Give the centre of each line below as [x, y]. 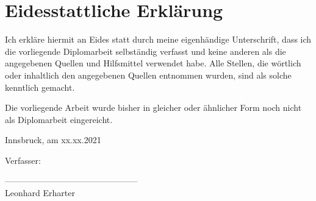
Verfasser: [23, 160]
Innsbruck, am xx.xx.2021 [53, 140]
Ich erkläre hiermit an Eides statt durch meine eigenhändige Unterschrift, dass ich [158, 39]
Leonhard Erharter [40, 193]
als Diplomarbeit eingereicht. [59, 119]
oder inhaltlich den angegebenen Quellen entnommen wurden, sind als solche [148, 75]
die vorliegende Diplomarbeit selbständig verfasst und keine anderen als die [145, 51]
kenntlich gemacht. [40, 87]
